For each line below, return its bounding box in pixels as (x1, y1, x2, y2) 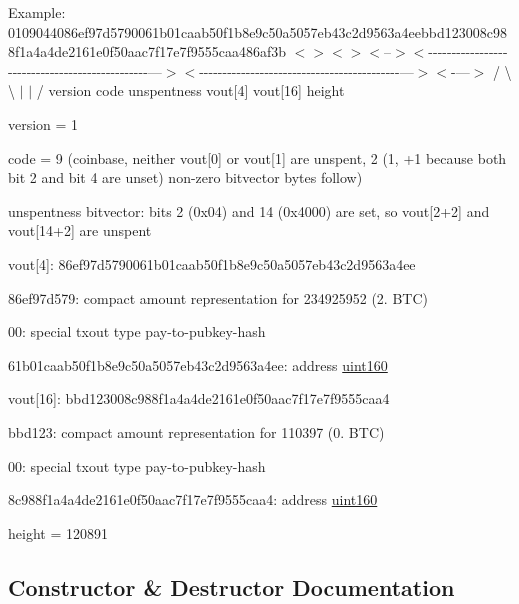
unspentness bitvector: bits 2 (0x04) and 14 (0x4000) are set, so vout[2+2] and (8, 200, 490, 221)
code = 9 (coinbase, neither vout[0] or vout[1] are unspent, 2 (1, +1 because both (8, 147, 507, 168)
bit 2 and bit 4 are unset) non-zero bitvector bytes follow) (8, 167, 363, 188)
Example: (8, 2, 66, 22)
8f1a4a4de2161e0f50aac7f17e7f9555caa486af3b (8, 41, 287, 62)
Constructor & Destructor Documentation (8, 571, 455, 602)
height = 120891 (8, 522, 108, 543)
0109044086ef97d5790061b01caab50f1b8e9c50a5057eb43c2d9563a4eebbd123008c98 (8, 21, 507, 42)
